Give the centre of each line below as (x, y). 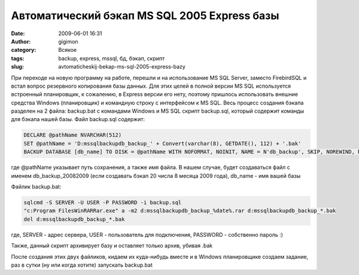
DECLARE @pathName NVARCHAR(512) (73, 135)
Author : (21, 41)
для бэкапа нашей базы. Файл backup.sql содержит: (78, 119)
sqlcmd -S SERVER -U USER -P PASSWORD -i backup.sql (103, 202)
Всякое (68, 50)
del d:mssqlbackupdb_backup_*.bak (74, 219)
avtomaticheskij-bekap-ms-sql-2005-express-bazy (122, 67)
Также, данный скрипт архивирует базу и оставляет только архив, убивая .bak (112, 246)
